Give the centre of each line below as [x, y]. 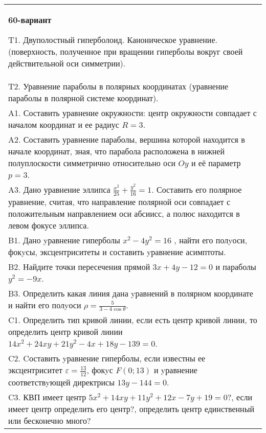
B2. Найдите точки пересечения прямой [79, 266]
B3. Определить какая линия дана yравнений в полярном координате [131, 293]
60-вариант [30, 20]
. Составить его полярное [197, 189]
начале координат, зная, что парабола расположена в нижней [116, 151]
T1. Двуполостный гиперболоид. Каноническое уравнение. [113, 40]
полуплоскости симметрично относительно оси [92, 163]
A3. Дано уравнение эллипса [59, 189]
